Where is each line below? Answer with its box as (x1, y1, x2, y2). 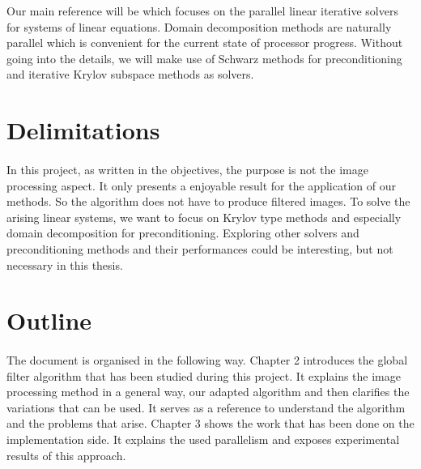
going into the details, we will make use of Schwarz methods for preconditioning (6, 49, 402, 66)
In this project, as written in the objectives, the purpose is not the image (6, 160, 368, 177)
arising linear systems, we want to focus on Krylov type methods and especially (6, 208, 402, 225)
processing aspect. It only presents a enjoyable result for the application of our (6, 177, 396, 194)
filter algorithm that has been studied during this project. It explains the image (6, 367, 402, 384)
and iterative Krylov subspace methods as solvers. (6, 66, 254, 83)
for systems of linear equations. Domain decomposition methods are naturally (6, 18, 392, 35)
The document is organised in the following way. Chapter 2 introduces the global (6, 352, 408, 369)
